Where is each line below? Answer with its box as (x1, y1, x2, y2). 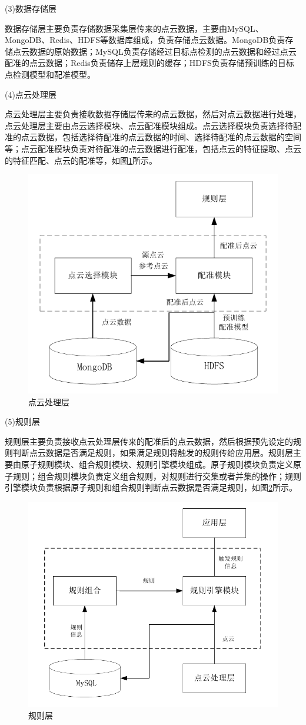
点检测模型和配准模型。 (5, 68, 95, 80)
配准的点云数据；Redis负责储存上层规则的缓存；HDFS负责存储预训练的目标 (5, 57, 294, 69)
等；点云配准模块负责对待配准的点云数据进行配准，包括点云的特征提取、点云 (5, 142, 301, 154)
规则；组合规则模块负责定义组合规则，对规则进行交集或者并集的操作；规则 (12, 469, 301, 482)
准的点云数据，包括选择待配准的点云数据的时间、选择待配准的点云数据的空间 (5, 131, 301, 143)
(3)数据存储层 (5, 2, 56, 14)
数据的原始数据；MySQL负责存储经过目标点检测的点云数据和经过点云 (29, 45, 297, 57)
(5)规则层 (5, 415, 40, 428)
